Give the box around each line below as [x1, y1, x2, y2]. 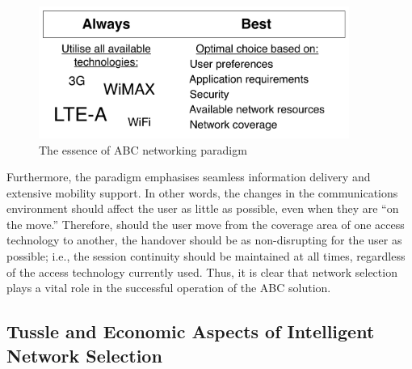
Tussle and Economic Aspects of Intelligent [6, 319, 375, 344]
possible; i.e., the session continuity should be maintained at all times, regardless [6, 248, 406, 265]
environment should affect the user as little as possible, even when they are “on [6, 200, 399, 217]
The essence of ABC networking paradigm [39, 141, 247, 158]
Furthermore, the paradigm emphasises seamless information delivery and [6, 168, 371, 185]
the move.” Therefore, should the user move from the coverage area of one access [6, 215, 405, 232]
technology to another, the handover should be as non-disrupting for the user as [6, 231, 402, 248]
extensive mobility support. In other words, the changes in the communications [6, 184, 398, 201]
